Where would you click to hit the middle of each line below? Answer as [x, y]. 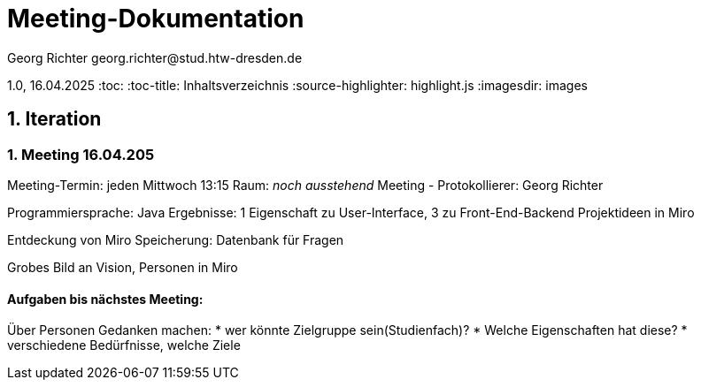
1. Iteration [54, 119]
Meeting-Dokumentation [156, 19]
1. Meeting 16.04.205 [81, 154]
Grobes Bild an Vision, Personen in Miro [123, 267]
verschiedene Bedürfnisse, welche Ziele [124, 345]
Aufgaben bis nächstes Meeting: [105, 299]
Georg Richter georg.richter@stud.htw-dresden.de [155, 57]
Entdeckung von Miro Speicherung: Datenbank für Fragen [176, 239]
